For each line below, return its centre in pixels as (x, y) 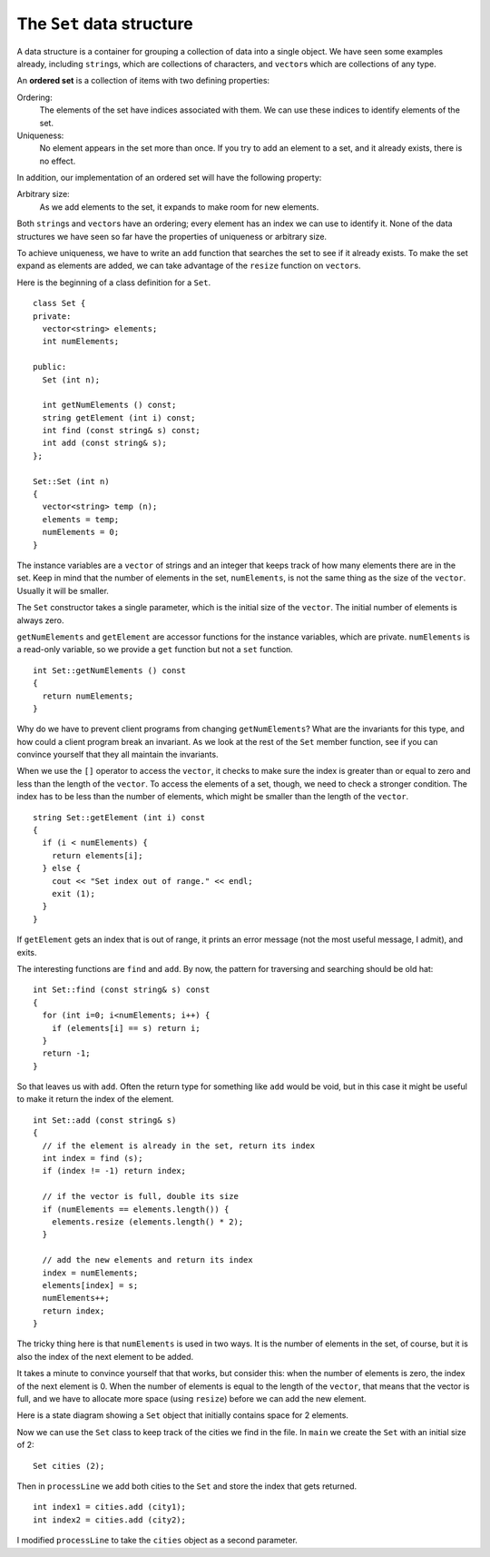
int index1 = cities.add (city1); (109, 1507)
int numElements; (81, 342)
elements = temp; (81, 519)
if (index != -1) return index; (114, 1171)
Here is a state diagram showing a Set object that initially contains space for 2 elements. (183, 1415)
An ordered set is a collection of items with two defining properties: (143, 81)
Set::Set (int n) (71, 481)
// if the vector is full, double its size (141, 1196)
